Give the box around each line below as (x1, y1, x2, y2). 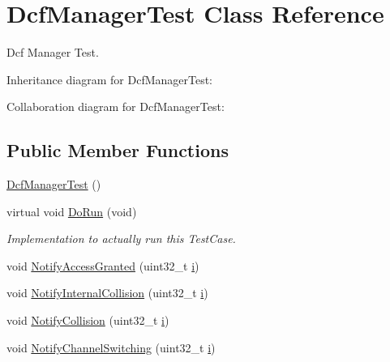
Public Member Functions (6, 138, 229, 163)
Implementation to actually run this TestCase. (6, 230, 236, 247)
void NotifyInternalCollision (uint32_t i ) (6, 284, 208, 301)
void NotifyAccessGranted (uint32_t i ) (6, 257, 199, 274)
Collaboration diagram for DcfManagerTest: (6, 98, 225, 115)
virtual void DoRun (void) (6, 202, 137, 219)
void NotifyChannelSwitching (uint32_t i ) (6, 339, 216, 356)
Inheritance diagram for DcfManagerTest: (6, 70, 213, 87)
